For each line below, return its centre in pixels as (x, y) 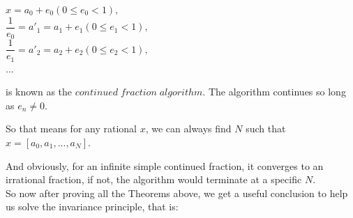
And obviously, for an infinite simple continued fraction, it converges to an (165, 165)
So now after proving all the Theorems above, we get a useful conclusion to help (177, 193)
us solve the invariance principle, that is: (92, 207)
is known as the (39, 92)
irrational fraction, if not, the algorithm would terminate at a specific (154, 179)
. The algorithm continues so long (274, 92)
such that (266, 129)
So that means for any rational (72, 129)
